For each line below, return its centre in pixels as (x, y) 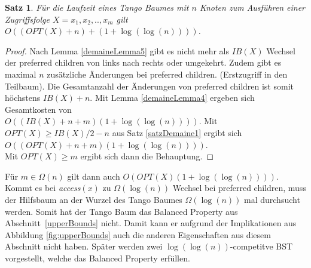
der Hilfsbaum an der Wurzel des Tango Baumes (94, 199)
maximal (21, 74)
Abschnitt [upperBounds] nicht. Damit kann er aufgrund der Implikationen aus (151, 223)
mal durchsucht (272, 199)
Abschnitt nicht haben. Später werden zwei (84, 246)
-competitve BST (261, 246)
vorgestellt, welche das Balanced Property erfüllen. (97, 258)
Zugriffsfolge (27, 19)
